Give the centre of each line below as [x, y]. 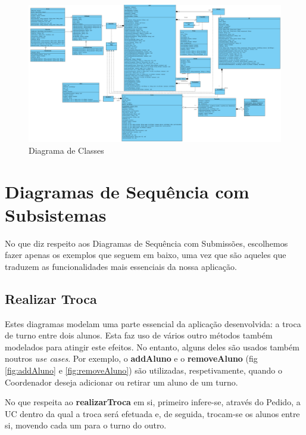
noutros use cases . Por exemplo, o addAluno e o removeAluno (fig [131, 358]
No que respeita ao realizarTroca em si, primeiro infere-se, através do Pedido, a [153, 402]
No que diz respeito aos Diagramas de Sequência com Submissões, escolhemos [146, 243]
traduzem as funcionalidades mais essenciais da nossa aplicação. [121, 266]
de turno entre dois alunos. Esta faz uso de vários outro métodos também [139, 335]
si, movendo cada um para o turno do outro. [86, 425]
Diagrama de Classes [66, 150]
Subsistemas [56, 214]
